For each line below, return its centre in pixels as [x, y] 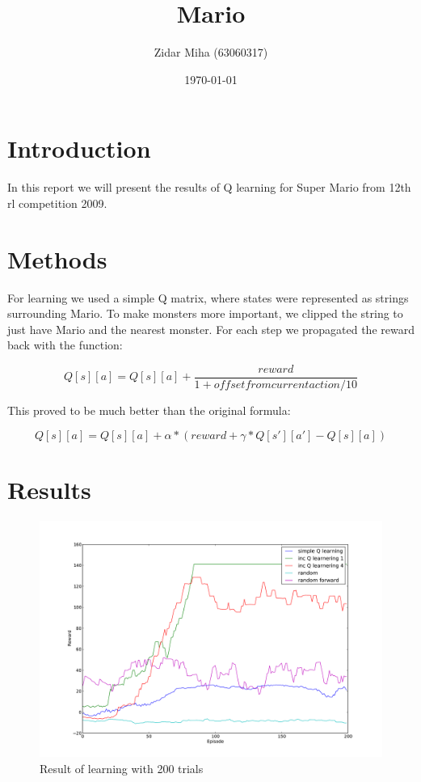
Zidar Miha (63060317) [211, 52]
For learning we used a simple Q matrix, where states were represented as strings [208, 297]
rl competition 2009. [57, 203]
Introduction [79, 148]
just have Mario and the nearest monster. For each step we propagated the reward [211, 329]
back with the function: [65, 345]
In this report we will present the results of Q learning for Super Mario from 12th [209, 187]
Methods [57, 258]
